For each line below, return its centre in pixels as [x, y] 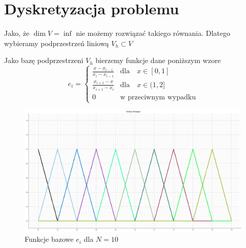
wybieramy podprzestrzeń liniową [57, 43]
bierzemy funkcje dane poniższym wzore [158, 60]
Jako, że [17, 33]
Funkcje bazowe [49, 239]
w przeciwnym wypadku [158, 98]
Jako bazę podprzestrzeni [44, 60]
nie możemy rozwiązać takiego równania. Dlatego [153, 33]
